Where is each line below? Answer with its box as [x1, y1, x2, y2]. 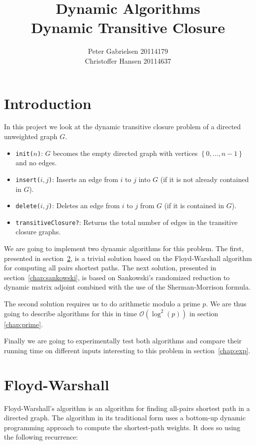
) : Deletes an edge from [48, 200, 120, 211]
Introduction [4, 93, 92, 113]
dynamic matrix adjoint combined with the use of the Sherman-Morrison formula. [4, 282, 251, 292]
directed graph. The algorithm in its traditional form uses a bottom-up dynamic [4, 412, 246, 423]
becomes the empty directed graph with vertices [53, 148, 198, 158]
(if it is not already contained [160, 174, 249, 184]
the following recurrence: [4, 432, 78, 442]
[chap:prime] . [4, 319, 43, 329]
